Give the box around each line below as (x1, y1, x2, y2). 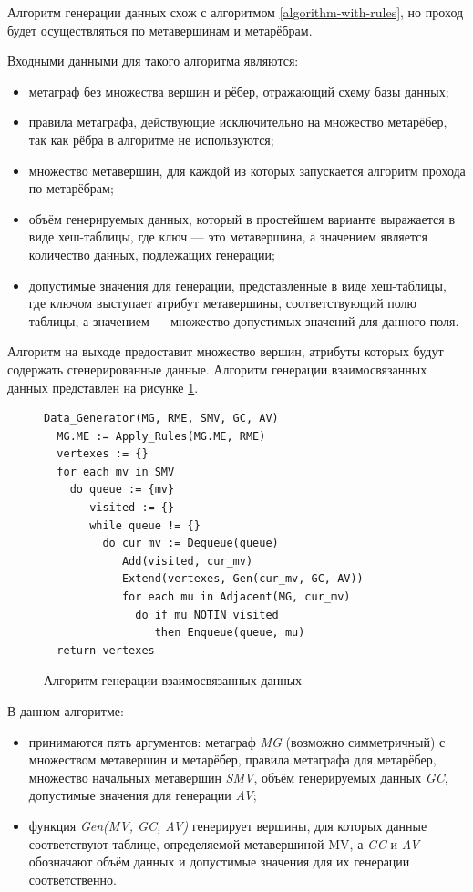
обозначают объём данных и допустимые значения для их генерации (28, 852, 410, 871)
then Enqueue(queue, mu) (154, 626, 305, 640)
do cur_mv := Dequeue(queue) (102, 537, 279, 550)
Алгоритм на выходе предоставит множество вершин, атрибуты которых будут (7, 342, 444, 361)
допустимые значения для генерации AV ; (28, 785, 257, 805)
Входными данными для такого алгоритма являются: (7, 51, 299, 70)
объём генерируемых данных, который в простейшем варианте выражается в (28, 209, 456, 228)
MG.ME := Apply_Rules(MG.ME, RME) (57, 429, 266, 443)
